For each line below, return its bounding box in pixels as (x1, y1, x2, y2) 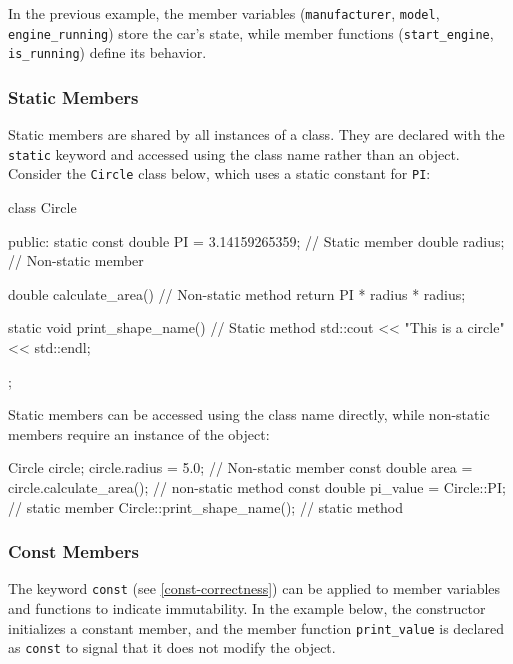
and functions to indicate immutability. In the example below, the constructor (8, 598, 486, 619)
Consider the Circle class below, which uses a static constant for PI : (8, 163, 431, 184)
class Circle (8, 197, 77, 218)
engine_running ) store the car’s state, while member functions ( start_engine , (8, 22, 494, 43)
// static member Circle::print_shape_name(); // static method (8, 496, 404, 517)
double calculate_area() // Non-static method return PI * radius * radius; (8, 283, 466, 304)
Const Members (8, 539, 139, 564)
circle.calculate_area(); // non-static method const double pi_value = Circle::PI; (8, 477, 506, 498)
